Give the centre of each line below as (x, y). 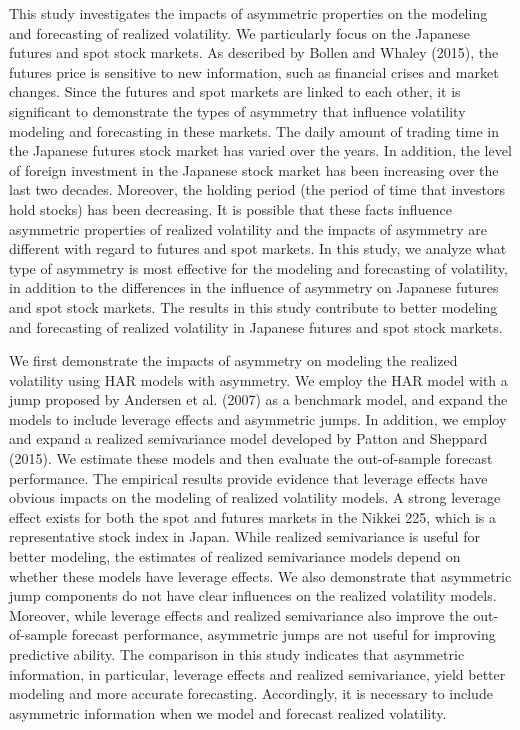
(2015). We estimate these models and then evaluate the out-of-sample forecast (251, 458)
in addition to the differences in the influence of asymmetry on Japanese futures (254, 287)
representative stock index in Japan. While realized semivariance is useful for (244, 536)
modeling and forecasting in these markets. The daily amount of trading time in (254, 130)
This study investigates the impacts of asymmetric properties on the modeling (248, 13)
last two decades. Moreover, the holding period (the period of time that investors (257, 189)
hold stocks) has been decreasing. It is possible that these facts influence (230, 208)
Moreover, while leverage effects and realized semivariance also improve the (239, 614)
